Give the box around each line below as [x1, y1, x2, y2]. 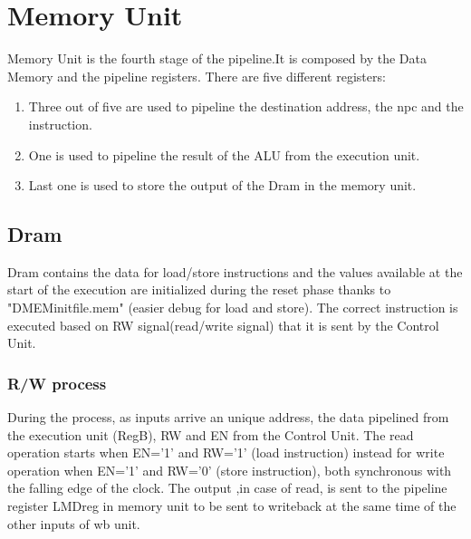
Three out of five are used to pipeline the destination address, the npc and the [28, 97, 464, 116]
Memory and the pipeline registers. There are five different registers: [7, 66, 386, 85]
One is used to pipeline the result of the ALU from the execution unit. [28, 145, 420, 164]
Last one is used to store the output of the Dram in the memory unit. [28, 176, 417, 195]
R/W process [7, 371, 107, 394]
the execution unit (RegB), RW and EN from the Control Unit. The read [7, 425, 414, 444]
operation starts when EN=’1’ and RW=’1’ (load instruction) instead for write [7, 443, 445, 462]
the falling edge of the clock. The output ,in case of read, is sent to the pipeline [7, 478, 447, 497]
